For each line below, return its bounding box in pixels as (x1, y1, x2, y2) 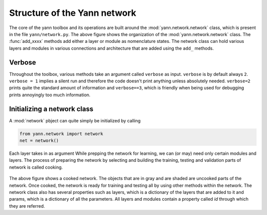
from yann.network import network (19, 131, 103, 137)
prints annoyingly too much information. (9, 92, 91, 98)
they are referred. (9, 203, 45, 209)
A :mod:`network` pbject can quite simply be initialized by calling (9, 117, 141, 123)
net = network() (19, 138, 59, 143)
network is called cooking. (9, 164, 63, 170)
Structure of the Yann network (9, 7, 136, 18)
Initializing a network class (9, 105, 93, 113)
